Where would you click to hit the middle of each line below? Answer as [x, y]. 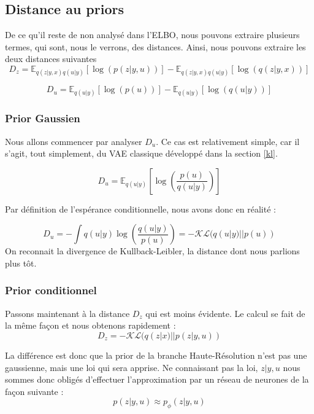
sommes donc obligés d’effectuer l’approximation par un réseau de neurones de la [157, 379]
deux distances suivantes [51, 59]
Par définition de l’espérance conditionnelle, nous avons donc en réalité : [140, 209]
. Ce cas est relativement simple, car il [228, 141]
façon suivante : [34, 391]
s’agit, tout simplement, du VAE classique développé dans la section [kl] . [141, 153]
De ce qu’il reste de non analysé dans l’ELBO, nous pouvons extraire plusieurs [152, 35]
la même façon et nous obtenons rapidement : [90, 325]
